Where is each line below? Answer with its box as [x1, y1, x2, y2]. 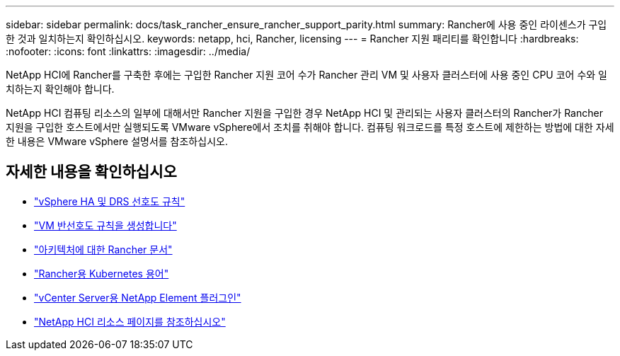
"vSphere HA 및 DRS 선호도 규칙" [34, 195, 185, 207]
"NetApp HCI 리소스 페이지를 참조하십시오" [34, 315, 226, 328]
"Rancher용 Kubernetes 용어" [34, 267, 169, 280]
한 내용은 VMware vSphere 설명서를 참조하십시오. [6, 135, 228, 147]
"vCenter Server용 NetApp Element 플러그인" [34, 291, 241, 304]
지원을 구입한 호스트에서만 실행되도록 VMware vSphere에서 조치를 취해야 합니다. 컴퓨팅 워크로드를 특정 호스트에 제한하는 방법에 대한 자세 [6, 121, 614, 133]
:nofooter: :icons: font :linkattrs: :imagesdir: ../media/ [6, 45, 251, 57]
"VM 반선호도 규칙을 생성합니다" [34, 219, 177, 231]
